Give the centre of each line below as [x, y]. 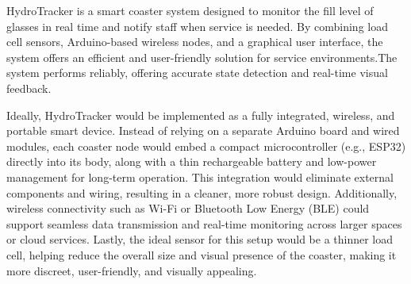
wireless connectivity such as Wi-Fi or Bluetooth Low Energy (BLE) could [188, 208]
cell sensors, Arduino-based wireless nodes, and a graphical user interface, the [195, 42]
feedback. [29, 88]
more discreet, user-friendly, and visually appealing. [132, 270]
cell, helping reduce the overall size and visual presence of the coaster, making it [202, 254]
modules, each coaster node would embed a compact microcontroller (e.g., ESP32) [206, 146]
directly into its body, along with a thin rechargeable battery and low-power [192, 161]
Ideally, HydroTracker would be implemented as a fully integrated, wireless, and [201, 115]
